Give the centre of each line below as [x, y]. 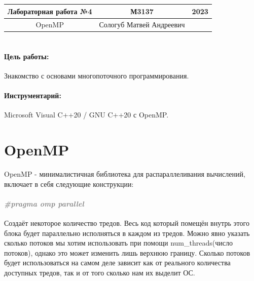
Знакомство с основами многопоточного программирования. [97, 76]
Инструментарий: [33, 95]
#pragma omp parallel [44, 203]
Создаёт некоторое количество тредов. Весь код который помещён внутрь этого [127, 223]
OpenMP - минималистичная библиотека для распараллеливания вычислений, [125, 174]
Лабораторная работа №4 [50, 11]
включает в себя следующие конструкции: [69, 184]
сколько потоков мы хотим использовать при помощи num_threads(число [118, 243]
